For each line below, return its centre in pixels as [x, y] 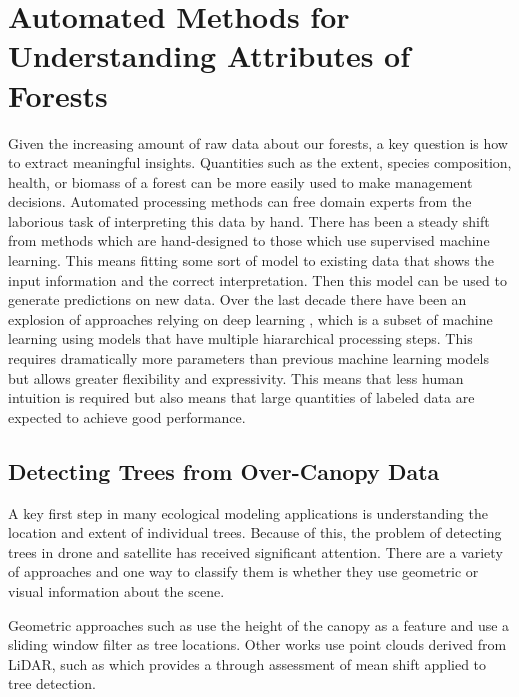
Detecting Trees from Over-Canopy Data [224, 470]
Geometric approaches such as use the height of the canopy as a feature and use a [259, 624]
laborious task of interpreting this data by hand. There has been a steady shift [249, 220]
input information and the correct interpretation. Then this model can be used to [257, 279]
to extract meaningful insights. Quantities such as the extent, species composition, [260, 162]
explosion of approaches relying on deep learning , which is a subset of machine [250, 318]
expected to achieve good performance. [127, 416]
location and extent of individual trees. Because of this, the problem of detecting [255, 532]
